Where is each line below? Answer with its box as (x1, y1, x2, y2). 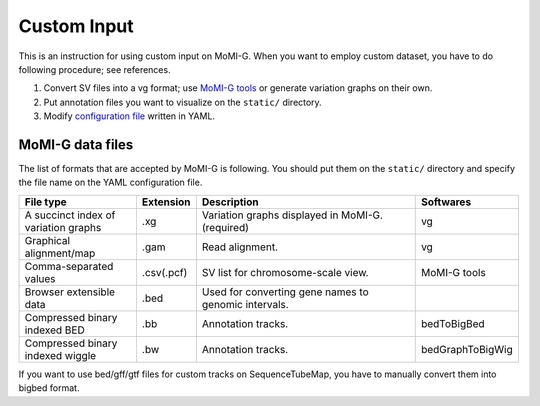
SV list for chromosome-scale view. (201, 265, 369, 279)
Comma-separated (24, 259, 114, 273)
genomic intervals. (201, 297, 289, 311)
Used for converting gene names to (201, 285, 369, 299)
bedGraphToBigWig (420, 342, 514, 356)
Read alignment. (201, 240, 279, 254)
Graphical (24, 233, 70, 247)
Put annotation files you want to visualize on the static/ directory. (43, 96, 322, 108)
